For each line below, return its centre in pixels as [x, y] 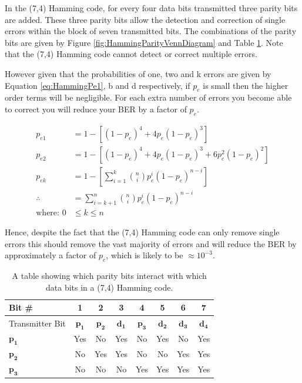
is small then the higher [246, 85]
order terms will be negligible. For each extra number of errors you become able [148, 97]
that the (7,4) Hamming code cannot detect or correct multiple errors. [131, 54]
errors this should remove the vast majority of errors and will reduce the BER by [151, 243]
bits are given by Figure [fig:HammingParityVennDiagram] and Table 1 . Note [144, 42]
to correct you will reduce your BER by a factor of [96, 109]
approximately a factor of [51, 255]
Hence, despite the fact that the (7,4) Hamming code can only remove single [142, 232]
